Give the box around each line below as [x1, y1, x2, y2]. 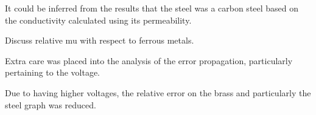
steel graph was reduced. [5, 98, 96, 111]
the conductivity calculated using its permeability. [5, 13, 192, 26]
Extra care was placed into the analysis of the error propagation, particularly [5, 54, 293, 67]
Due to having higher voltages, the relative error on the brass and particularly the [5, 86, 311, 99]
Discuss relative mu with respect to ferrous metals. [5, 34, 194, 47]
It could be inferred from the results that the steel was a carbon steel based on [5, 2, 299, 14]
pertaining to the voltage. [5, 66, 100, 79]
